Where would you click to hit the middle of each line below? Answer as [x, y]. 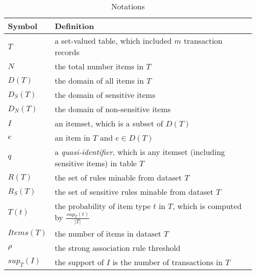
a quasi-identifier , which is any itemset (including [140, 152]
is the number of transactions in [168, 262]
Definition [75, 26]
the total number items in [99, 66]
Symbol [23, 26]
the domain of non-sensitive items [113, 109]
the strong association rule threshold [118, 247]
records [67, 52]
